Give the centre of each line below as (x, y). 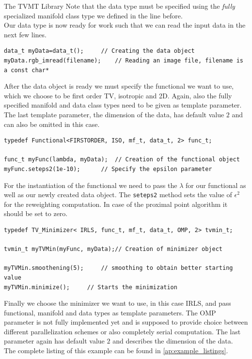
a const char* (27, 70)
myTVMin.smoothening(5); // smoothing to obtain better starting (118, 268)
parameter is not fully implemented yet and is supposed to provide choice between (126, 322)
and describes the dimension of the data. (173, 341)
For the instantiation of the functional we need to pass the (91, 185)
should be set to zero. (36, 213)
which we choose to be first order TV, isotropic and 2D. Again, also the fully (118, 95)
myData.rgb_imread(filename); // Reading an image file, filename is (124, 60)
